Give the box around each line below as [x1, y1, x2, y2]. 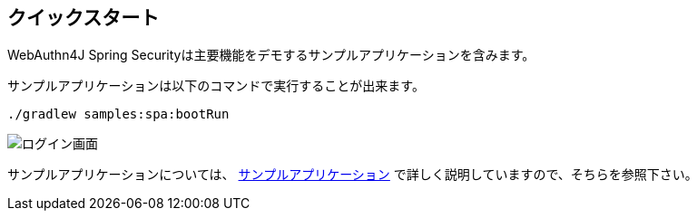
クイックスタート [7, 6, 160, 29]
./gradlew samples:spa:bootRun [7, 107, 230, 122]
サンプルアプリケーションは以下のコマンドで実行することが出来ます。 [7, 78, 425, 94]
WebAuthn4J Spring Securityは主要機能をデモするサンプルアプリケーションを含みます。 [7, 47, 535, 63]
